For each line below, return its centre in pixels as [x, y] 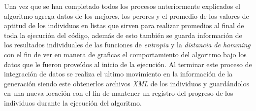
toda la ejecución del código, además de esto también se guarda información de [123, 35]
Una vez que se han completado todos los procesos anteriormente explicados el [122, 6]
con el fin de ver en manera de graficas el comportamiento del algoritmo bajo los [125, 54]
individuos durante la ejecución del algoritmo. [73, 102]
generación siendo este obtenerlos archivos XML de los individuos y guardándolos [127, 83]
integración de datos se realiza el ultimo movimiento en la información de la [118, 74]
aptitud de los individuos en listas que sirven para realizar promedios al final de [124, 25]
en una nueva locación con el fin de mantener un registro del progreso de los [119, 93]
